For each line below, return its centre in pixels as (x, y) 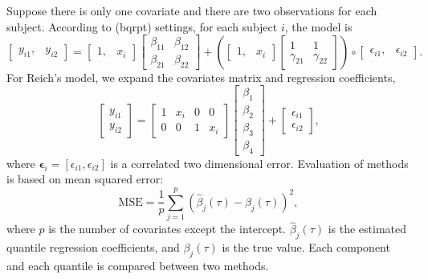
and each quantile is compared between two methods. (138, 265)
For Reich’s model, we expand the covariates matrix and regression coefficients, (201, 77)
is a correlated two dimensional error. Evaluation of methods (259, 163)
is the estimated (367, 229)
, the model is (318, 26)
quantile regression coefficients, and (93, 247)
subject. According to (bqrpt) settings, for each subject (142, 26)
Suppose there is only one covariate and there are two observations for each (192, 10)
